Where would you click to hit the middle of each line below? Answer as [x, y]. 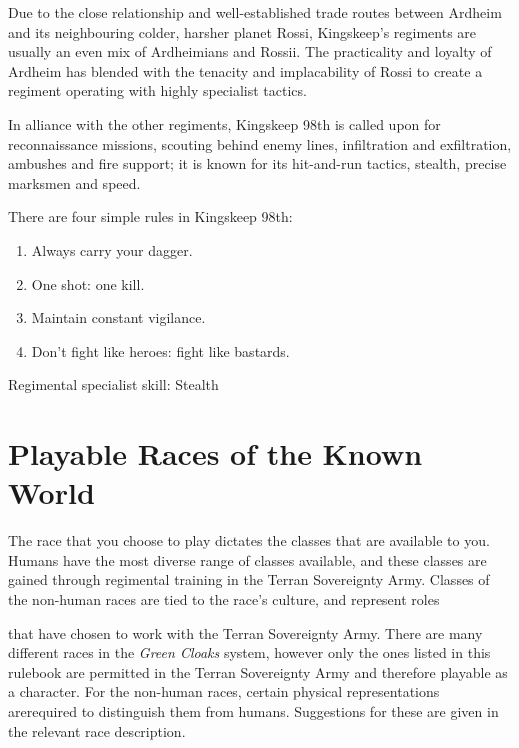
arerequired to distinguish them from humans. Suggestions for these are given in [253, 710]
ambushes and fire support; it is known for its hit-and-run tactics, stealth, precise [257, 163]
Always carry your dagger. [112, 249]
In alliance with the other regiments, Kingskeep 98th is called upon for [224, 123]
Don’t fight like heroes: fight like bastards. [160, 350]
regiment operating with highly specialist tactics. [157, 90]
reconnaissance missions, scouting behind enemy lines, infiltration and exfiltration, [260, 143]
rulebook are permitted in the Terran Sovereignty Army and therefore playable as [258, 671]
